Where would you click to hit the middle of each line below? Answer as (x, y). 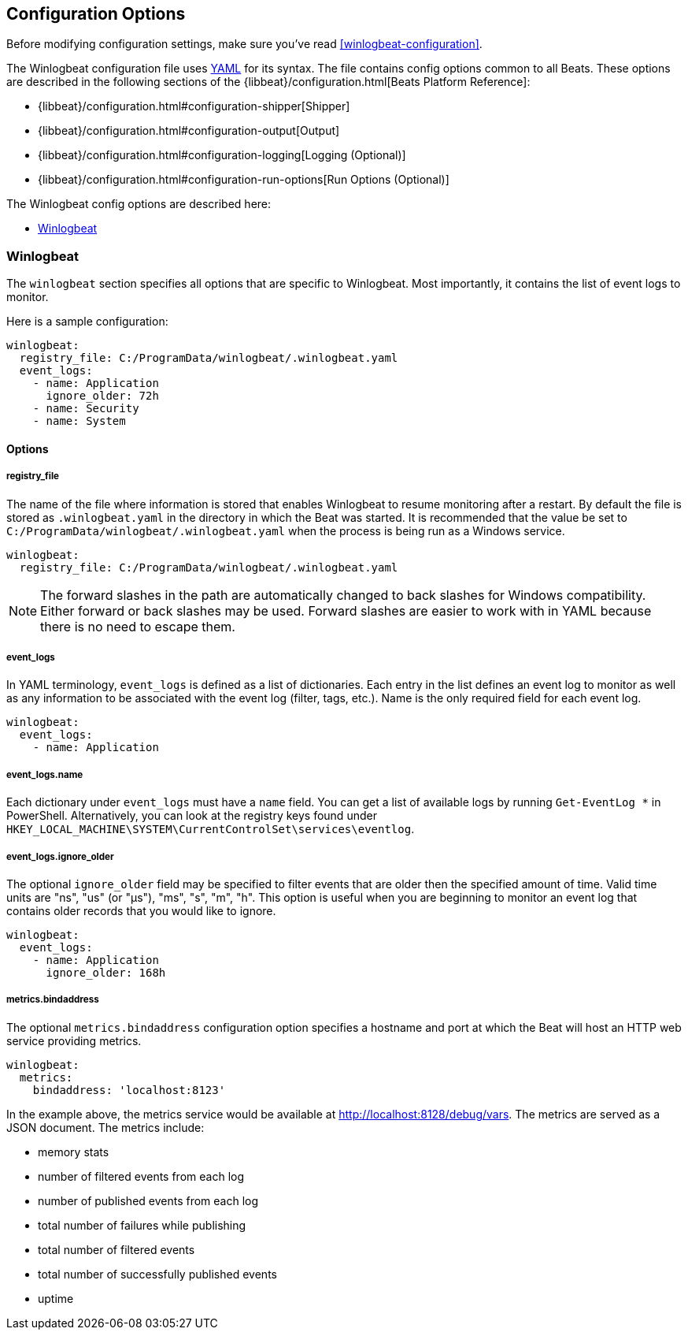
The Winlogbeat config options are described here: (139, 204)
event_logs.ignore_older (60, 856)
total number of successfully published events (157, 1274)
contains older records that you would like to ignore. (141, 910)
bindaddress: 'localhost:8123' (129, 1090)
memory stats (74, 1152)
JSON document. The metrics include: (105, 1127)
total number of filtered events (117, 1249)
